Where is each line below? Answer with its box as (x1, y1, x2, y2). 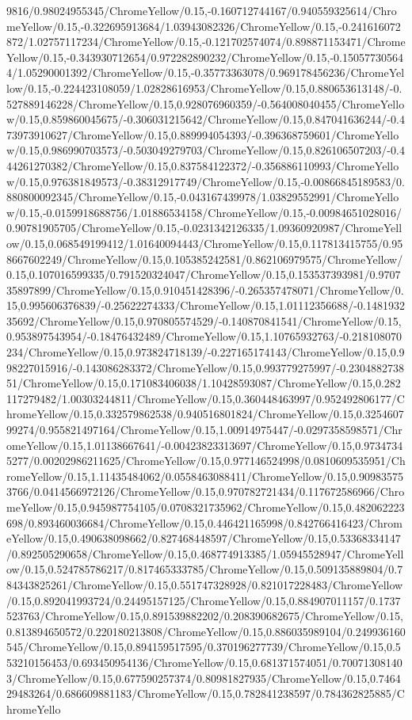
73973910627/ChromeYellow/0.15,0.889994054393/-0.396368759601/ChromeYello (6, 126, 399, 143)
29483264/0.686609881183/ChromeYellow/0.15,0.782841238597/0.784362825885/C (6, 685, 405, 702)
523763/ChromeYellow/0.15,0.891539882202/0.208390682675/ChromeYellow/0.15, (6, 608, 403, 624)
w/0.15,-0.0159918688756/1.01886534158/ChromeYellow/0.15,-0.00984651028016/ (6, 204, 402, 220)
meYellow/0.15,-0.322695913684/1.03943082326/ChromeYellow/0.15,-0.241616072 (6, 17, 401, 34)
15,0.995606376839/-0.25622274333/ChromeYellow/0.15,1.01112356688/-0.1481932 (6, 297, 405, 314)
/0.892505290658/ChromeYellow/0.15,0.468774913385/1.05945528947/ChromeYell (6, 545, 404, 562)
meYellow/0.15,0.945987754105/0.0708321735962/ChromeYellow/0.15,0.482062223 (6, 499, 405, 515)
